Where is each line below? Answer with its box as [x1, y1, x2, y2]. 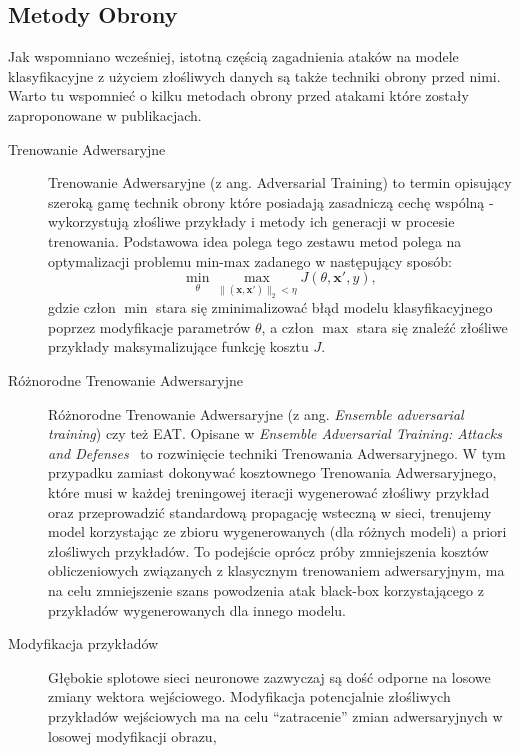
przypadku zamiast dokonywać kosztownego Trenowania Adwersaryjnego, [48, 462, 497, 483]
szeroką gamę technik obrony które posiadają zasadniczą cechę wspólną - [48, 191, 494, 212]
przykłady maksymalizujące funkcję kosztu [48, 336, 309, 357]
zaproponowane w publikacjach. [8, 104, 202, 125]
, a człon [261, 316, 314, 337]
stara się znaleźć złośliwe [356, 316, 508, 337]
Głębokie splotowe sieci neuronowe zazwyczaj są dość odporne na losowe [48, 666, 491, 687]
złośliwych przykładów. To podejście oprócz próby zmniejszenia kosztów [48, 540, 489, 561]
